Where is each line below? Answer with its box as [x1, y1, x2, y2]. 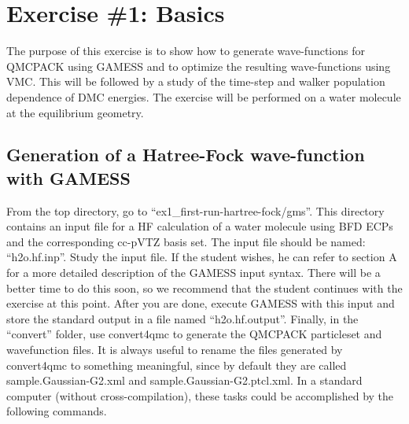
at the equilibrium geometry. [6, 104, 144, 120]
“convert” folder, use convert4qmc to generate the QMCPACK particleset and [6, 326, 382, 342]
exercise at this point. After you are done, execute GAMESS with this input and [6, 295, 395, 312]
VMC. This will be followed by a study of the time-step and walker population [6, 73, 385, 90]
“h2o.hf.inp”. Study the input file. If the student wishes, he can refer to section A [6, 249, 397, 265]
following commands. [6, 403, 107, 419]
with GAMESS [6, 165, 131, 190]
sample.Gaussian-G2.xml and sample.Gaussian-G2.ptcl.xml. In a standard [6, 372, 363, 389]
